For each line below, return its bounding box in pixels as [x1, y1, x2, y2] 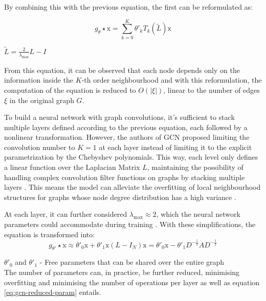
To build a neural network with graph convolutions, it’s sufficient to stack [4, 112, 235, 122]
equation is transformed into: [4, 229, 95, 239]
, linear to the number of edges [163, 84, 260, 95]
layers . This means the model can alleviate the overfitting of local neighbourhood [4, 182, 261, 192]
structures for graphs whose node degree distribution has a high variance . [4, 191, 236, 202]
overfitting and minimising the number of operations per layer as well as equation [4, 277, 260, 287]
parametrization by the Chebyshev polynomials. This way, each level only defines [4, 152, 258, 162]
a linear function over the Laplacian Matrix [4, 162, 140, 172]
